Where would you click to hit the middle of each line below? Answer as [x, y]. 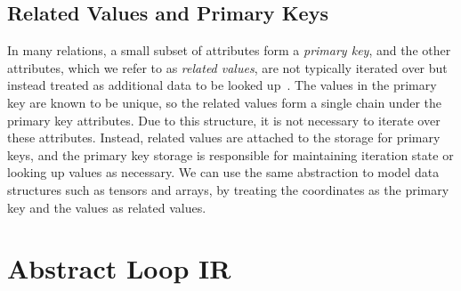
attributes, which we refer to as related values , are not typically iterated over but [227, 67]
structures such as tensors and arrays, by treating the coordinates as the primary [228, 189]
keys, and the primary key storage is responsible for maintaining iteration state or [230, 154]
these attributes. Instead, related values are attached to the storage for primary [224, 137]
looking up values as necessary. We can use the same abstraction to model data [223, 172]
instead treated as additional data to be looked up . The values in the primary [222, 85]
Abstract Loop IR [119, 268]
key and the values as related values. [107, 207]
